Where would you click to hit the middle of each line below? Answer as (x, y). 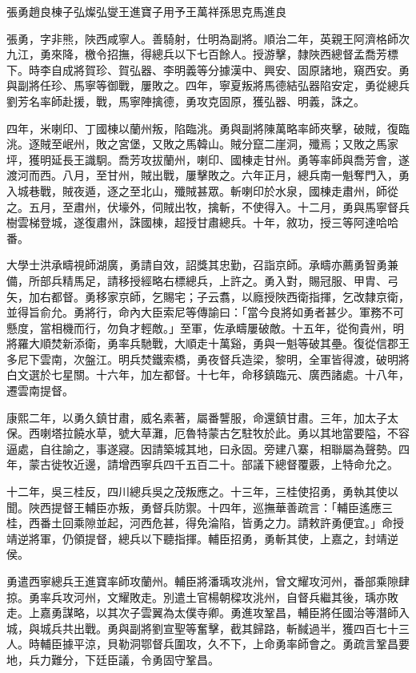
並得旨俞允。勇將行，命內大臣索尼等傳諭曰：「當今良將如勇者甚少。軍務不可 (205, 312)
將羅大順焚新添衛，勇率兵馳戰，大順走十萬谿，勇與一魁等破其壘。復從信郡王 (208, 343)
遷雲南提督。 (40, 391)
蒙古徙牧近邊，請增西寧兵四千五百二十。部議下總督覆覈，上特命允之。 (213, 464)
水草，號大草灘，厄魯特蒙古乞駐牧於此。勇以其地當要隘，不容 (247, 433)
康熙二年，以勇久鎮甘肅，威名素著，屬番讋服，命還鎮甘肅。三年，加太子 (197, 417)
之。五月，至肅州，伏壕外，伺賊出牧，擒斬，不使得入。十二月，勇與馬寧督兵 (208, 206)
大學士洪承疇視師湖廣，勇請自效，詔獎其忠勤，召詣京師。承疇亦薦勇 (186, 265)
